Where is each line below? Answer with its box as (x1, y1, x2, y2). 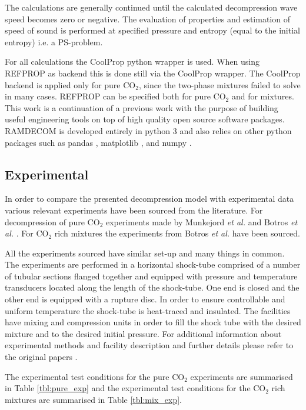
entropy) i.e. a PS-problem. (5, 35, 103, 48)
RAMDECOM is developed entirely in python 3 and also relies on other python (5, 124, 292, 136)
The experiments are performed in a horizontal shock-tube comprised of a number (5, 258, 301, 271)
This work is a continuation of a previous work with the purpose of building (5, 101, 278, 114)
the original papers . (5, 351, 78, 363)
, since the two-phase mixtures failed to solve (138, 78, 301, 91)
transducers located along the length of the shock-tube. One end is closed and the (5, 281, 300, 294)
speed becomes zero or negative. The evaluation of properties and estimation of (5, 12, 290, 25)
